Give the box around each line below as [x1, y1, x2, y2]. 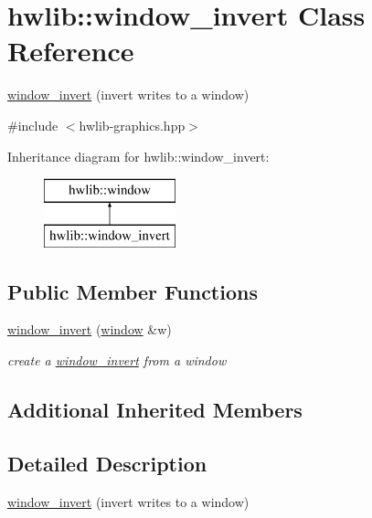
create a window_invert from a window [7, 351, 227, 370]
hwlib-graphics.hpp [79, 115, 186, 134]
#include [7, 115, 58, 134]
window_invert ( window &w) [7, 320, 172, 339]
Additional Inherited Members [7, 396, 303, 424]
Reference [7, 32, 134, 69]
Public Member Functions [7, 277, 258, 305]
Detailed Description [7, 449, 207, 477]
